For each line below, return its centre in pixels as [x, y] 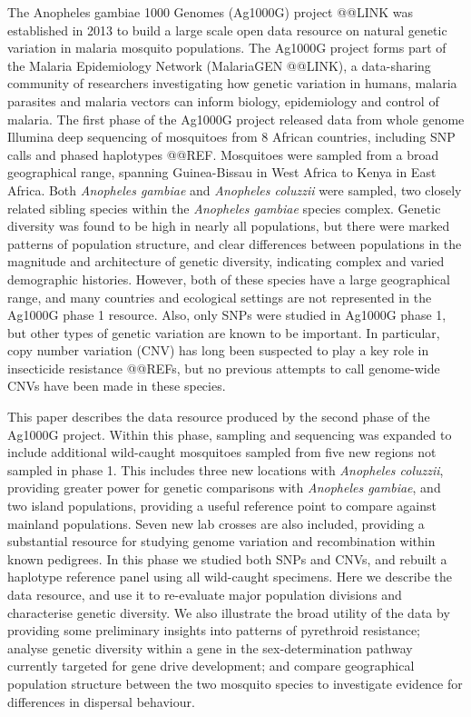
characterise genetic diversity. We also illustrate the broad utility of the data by [229, 612]
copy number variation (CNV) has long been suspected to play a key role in [218, 350]
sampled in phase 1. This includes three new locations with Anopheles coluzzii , [226, 469]
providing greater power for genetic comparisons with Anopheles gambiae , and [224, 488]
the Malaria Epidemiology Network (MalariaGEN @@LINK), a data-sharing [219, 65]
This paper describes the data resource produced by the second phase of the [219, 417]
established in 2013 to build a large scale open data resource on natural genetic [227, 30]
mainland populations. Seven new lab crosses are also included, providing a [216, 523]
